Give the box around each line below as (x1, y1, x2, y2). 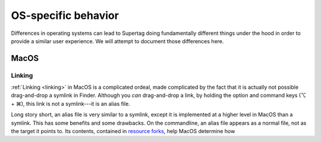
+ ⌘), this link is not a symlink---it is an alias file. (11, 100, 130, 107)
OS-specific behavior (11, 9, 119, 22)
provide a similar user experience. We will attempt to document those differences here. (11, 37, 224, 44)
